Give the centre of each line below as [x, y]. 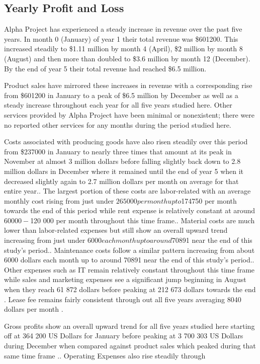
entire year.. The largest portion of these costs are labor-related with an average [127, 191]
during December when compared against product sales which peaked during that [130, 346]
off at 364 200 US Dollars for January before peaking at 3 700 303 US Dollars [124, 336]
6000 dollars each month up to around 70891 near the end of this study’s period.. [129, 260]
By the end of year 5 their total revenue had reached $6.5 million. [105, 68]
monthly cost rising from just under [59, 200]
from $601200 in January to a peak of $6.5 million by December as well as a [121, 95]
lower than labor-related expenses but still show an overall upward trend [116, 230]
